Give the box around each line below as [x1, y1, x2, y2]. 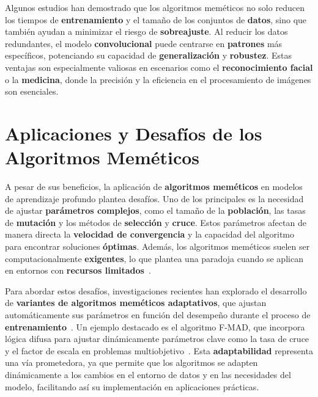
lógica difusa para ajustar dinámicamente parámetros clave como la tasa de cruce [5, 332, 309, 345]
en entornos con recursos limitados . [5, 264, 151, 277]
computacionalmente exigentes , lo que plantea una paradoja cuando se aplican [5, 252, 303, 264]
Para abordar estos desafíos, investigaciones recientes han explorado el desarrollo [5, 284, 307, 297]
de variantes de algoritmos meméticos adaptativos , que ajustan [5, 296, 267, 309]
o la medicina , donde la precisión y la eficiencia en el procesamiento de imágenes [5, 73, 311, 86]
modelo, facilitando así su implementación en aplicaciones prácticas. [5, 380, 259, 393]
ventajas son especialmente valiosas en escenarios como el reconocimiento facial [5, 60, 313, 73]
